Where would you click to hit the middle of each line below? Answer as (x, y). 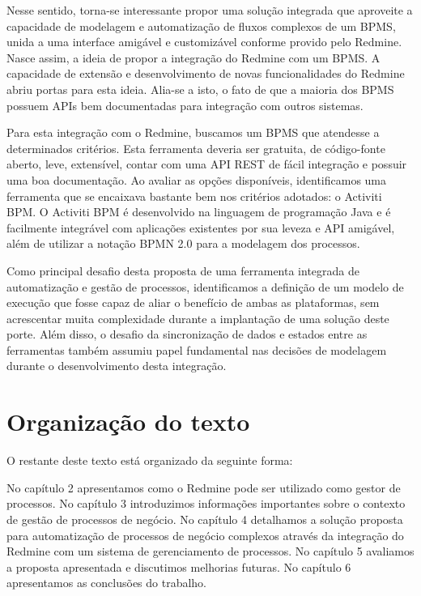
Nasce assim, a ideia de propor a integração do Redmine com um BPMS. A (193, 57)
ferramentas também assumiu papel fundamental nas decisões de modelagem (197, 349)
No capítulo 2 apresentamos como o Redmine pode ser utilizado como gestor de (204, 487)
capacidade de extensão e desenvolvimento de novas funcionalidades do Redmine (206, 73)
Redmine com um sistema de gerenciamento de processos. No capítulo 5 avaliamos (210, 551)
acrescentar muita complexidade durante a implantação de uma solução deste (198, 318)
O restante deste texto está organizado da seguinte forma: (150, 460)
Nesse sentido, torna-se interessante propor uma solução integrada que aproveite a (210, 10)
